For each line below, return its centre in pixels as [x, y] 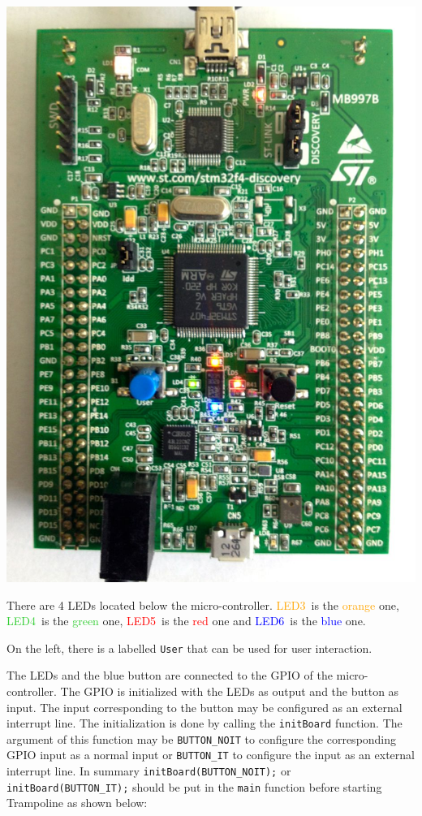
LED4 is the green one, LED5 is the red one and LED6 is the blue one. [186, 621]
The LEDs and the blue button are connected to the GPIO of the [170, 675]
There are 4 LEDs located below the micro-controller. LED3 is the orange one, [203, 604]
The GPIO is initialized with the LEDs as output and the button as [230, 691]
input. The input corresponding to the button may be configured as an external [205, 707]
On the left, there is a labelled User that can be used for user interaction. [189, 648]
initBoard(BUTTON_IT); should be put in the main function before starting [194, 786]
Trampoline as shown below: [77, 803]
